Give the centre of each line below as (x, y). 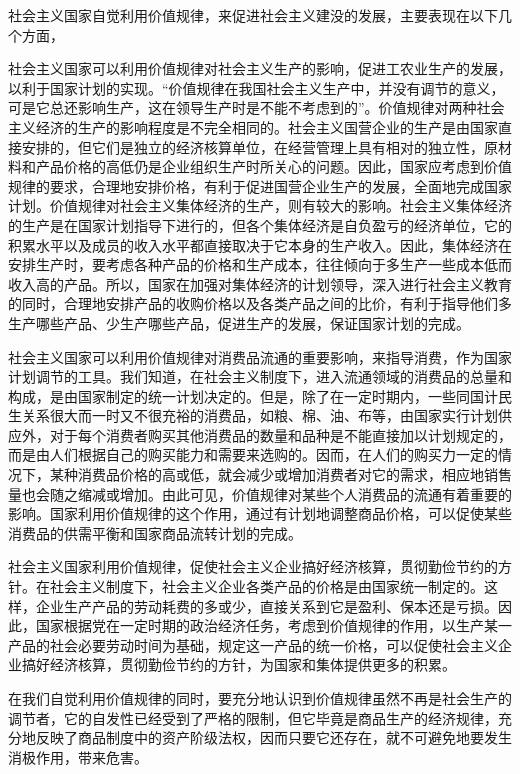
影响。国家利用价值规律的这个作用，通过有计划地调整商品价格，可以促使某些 (260, 513)
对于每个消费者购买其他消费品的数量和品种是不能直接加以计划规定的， (280, 434)
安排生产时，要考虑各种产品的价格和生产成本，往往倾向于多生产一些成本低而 (260, 264)
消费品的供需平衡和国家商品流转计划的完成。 (155, 532)
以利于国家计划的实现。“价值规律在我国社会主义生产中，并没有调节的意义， (256, 87)
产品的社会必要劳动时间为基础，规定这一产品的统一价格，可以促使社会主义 (253, 644)
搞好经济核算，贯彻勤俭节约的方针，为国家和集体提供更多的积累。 (238, 664)
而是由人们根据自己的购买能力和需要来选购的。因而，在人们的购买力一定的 (253, 454)
